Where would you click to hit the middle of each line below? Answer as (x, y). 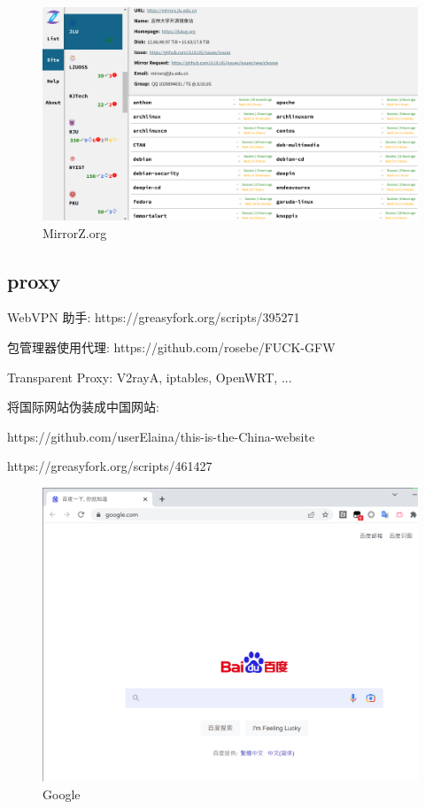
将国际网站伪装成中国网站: (83, 407)
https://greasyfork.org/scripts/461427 (110, 466)
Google (62, 794)
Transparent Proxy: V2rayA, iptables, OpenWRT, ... (150, 377)
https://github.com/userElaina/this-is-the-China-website (161, 436)
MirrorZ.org (75, 232)
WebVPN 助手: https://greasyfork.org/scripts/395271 (154, 317)
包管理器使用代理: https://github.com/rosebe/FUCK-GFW (171, 347)
